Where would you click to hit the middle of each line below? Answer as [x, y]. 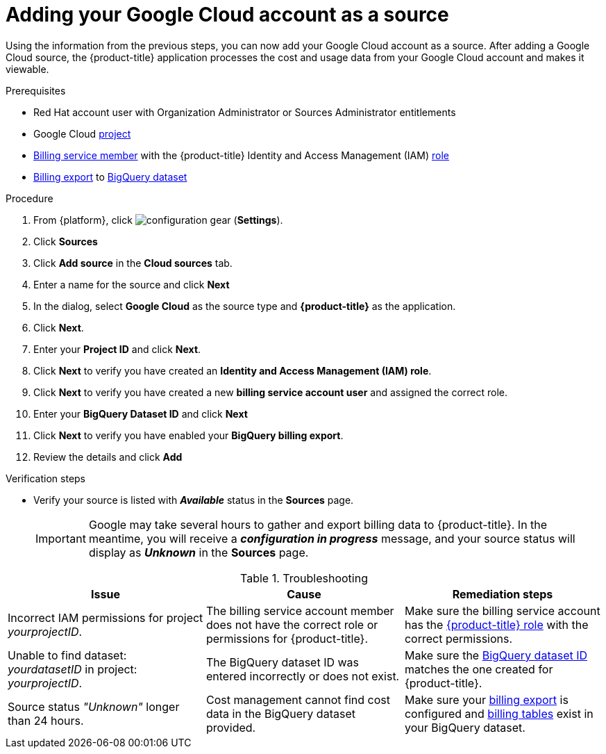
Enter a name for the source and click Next [132, 284]
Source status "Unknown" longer [94, 706]
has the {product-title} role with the [496, 624]
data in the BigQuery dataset [280, 713]
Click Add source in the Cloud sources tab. [133, 263]
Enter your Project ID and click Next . [117, 349]
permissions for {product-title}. [287, 638]
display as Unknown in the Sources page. [199, 552]
